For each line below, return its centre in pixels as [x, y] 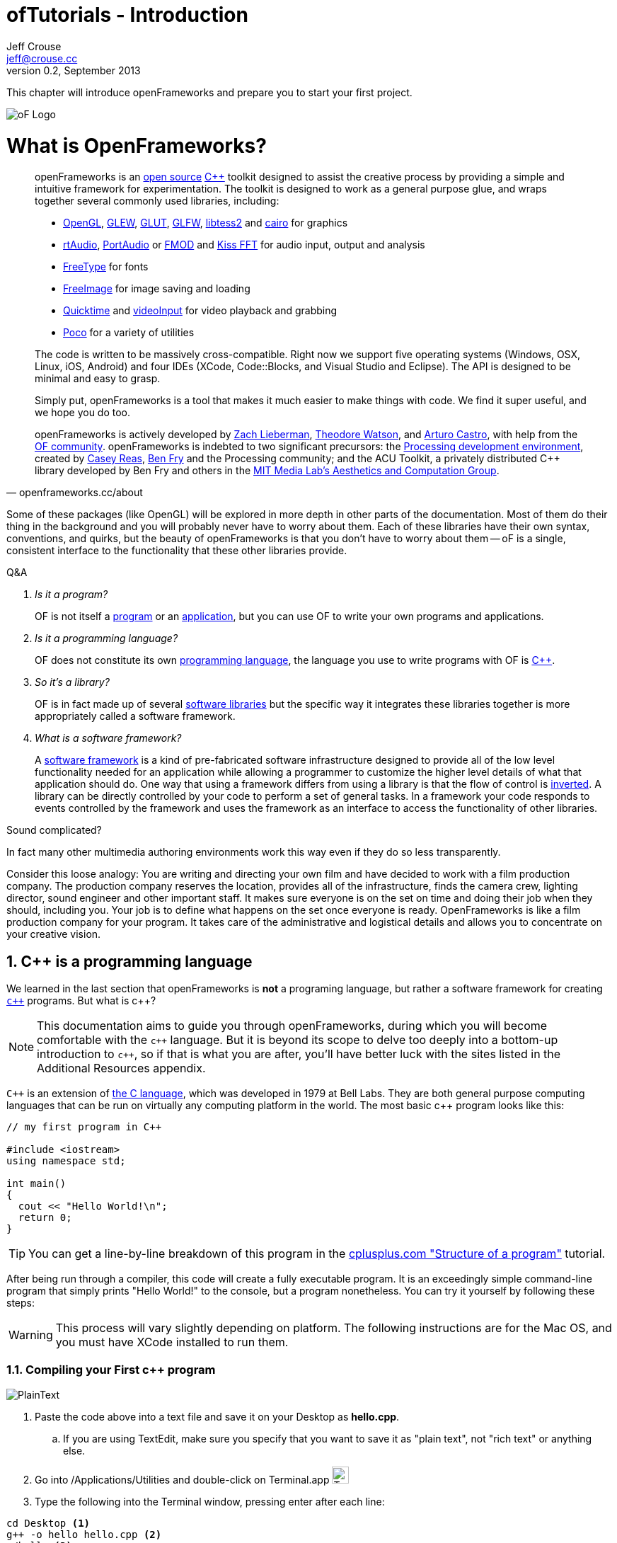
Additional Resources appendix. [121, 1068]
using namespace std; [66, 1161]
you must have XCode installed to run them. [172, 1342]
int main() [36, 1184]
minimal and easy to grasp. [98, 379]
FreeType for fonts [106, 267]
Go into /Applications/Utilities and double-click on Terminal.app [182, 1479]
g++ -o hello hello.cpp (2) [84, 1534]
